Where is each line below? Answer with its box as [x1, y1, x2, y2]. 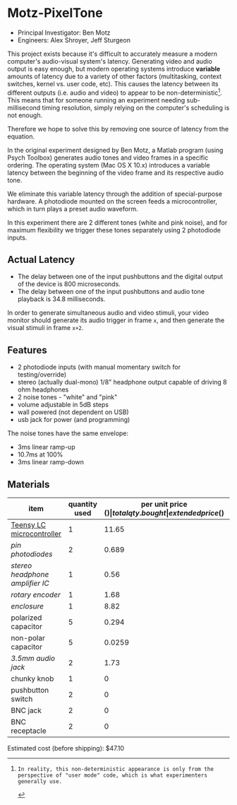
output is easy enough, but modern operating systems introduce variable [7, 64, 221, 73]
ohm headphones [17, 385, 69, 394]
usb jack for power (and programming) [17, 416, 130, 424]
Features [7, 344, 47, 356]
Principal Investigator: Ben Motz [17, 28, 111, 37]
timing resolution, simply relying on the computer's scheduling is [42, 103, 230, 112]
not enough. [7, 111, 43, 119]
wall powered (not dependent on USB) [17, 408, 129, 416]
